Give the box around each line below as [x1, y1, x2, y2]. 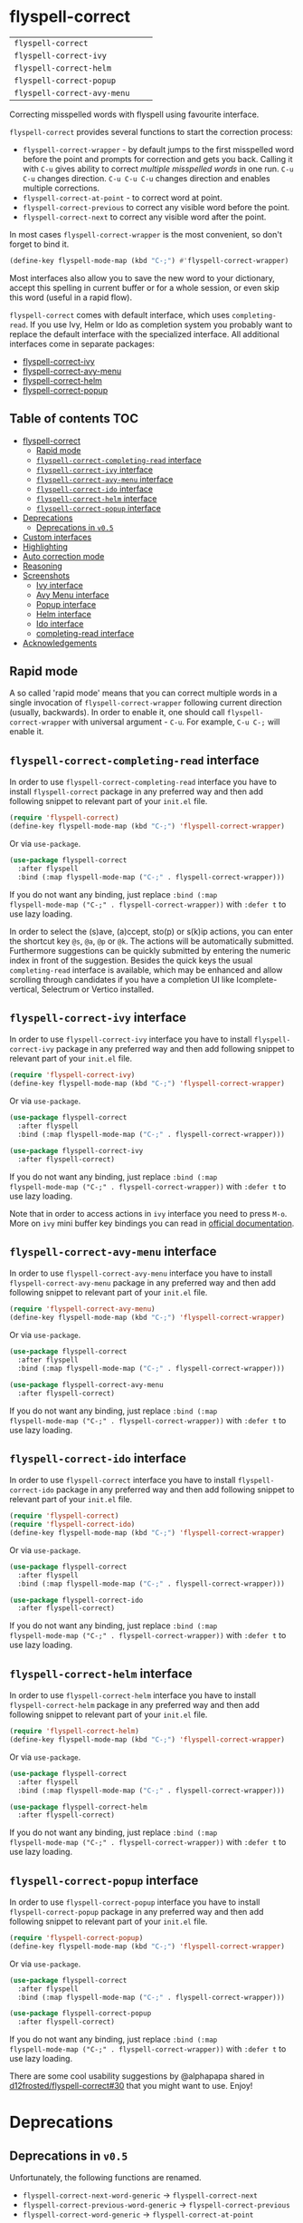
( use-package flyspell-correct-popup [9, 2009, 152, 2018]
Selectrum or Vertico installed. [41, 984, 155, 995]
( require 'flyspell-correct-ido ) [9, 1520, 136, 1529]
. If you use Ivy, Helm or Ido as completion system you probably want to [25, 319, 293, 330]
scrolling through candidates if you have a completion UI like [9, 974, 235, 985]
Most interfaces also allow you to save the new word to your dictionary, [9, 272, 276, 283]
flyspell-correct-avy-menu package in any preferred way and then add [9, 1277, 276, 1288]
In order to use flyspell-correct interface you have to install [9, 1475, 237, 1486]
